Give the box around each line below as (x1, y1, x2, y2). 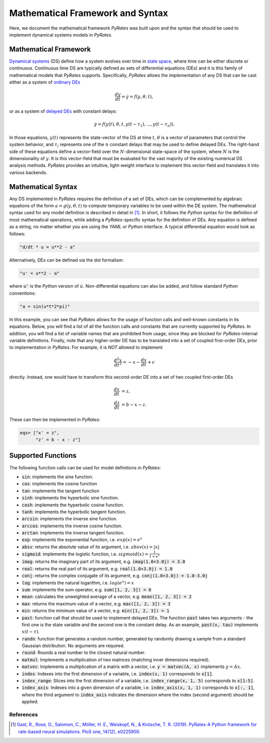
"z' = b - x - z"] (35, 437, 81, 443)
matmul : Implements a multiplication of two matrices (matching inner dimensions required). (21, 656, 210, 662)
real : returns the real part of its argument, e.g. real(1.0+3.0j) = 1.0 (21, 565, 172, 571)
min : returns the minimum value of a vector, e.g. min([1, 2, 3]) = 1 (21, 608, 169, 614)
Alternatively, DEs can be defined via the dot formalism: (9, 257, 124, 263)
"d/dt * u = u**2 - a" (19, 244, 75, 250)
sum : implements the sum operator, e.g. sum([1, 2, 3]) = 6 (21, 586, 152, 592)
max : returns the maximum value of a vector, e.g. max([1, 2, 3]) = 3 (21, 600, 171, 606)
